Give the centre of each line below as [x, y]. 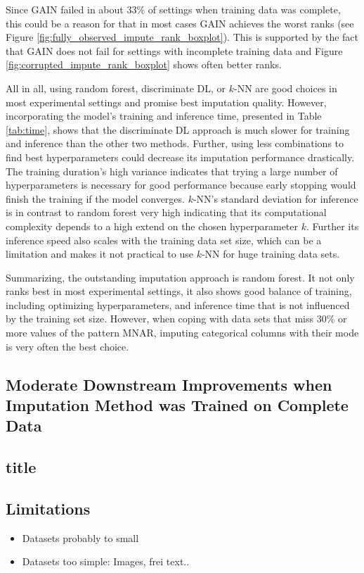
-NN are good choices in [286, 88]
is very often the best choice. [67, 346]
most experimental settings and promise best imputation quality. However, [166, 102]
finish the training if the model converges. [95, 198]
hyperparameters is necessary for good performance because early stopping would [181, 185]
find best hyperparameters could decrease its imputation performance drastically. [180, 157]
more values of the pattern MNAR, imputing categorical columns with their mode [182, 333]
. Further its [332, 226]
